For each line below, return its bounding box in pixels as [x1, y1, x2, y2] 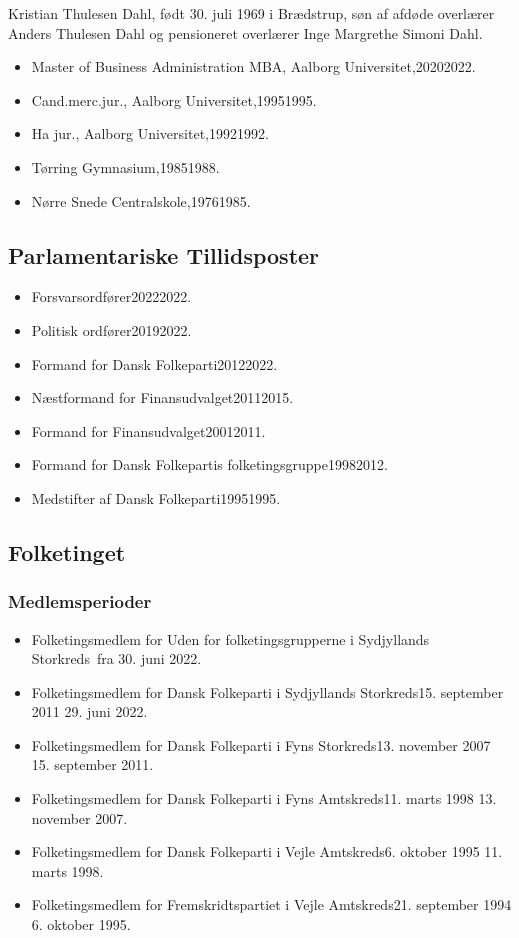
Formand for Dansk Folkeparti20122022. [31, 353, 278, 374]
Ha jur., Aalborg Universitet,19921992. [31, 123, 269, 144]
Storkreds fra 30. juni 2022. [31, 648, 202, 669]
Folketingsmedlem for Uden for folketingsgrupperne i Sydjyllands [31, 628, 430, 649]
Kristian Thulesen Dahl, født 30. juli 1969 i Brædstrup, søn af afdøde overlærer [8, 3, 495, 23]
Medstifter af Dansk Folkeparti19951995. [31, 487, 281, 508]
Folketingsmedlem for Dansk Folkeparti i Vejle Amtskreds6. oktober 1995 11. [31, 841, 503, 862]
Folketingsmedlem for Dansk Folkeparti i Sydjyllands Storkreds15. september [31, 681, 504, 702]
